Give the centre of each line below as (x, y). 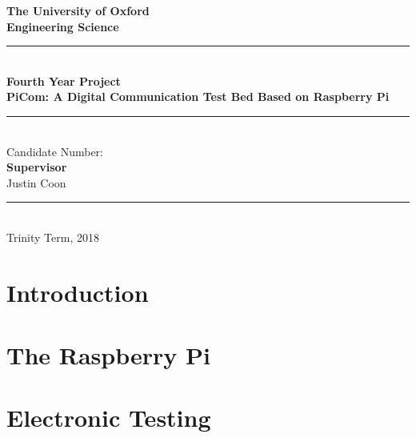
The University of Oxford (78, 10)
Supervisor (37, 167)
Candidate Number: (55, 151)
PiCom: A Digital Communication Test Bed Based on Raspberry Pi (198, 96)
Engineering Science (63, 26)
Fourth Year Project (64, 80)
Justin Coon (36, 182)
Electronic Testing (109, 418)
